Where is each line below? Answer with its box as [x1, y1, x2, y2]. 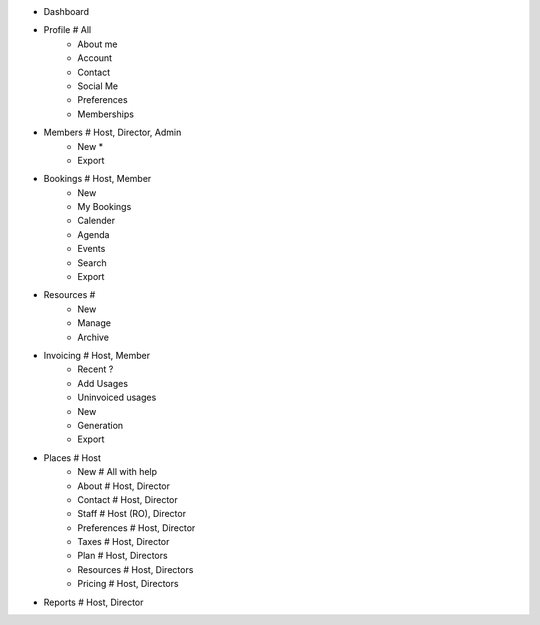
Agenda [77, 228, 110, 240]
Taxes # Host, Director [77, 536, 170, 548]
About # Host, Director [77, 480, 170, 492]
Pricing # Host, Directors [77, 578, 179, 590]
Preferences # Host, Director [77, 521, 196, 534]
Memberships [77, 108, 135, 120]
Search [77, 256, 107, 269]
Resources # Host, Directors [77, 563, 194, 575]
